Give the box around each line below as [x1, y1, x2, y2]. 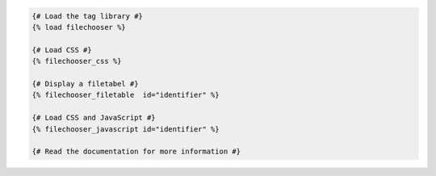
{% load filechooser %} [31, 23, 127, 31]
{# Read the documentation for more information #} [31, 147, 241, 157]
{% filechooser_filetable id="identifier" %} [31, 90, 220, 100]
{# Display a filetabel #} [31, 79, 139, 88]
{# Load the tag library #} [31, 11, 143, 20]
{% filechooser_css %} [31, 57, 122, 66]
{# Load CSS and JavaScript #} [31, 113, 157, 123]
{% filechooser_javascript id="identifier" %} [31, 124, 220, 133]
